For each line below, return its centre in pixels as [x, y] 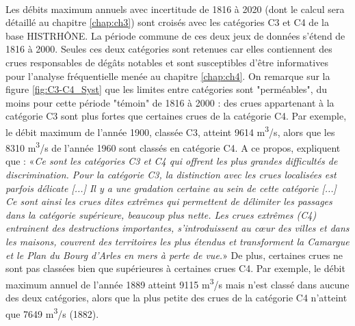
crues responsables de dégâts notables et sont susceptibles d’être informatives [167, 62]
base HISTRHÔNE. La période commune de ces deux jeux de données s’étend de [175, 35]
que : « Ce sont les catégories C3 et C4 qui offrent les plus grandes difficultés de [172, 161]
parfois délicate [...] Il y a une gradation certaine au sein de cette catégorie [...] [171, 188]
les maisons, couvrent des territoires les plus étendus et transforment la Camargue [177, 241]
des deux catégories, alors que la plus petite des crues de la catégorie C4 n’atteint [176, 298]
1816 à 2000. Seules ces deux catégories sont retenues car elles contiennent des [169, 49]
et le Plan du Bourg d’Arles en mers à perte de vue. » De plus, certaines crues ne [174, 255]
